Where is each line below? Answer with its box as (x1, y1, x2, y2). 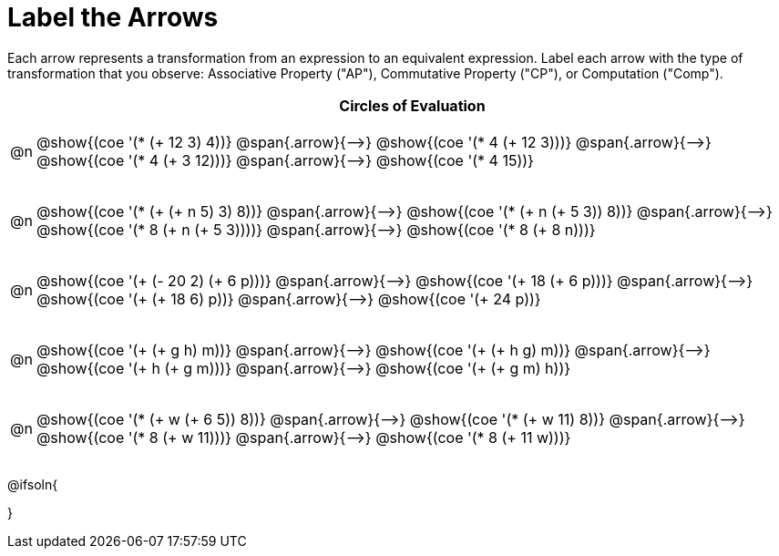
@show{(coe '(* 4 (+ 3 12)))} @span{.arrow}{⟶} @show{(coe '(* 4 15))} (36, 150, 534, 170)
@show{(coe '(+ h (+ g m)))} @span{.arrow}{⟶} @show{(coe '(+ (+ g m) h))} (36, 358, 571, 377)
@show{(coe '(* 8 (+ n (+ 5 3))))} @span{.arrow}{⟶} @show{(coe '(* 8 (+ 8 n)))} (36, 220, 596, 239)
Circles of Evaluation (339, 96, 486, 115)
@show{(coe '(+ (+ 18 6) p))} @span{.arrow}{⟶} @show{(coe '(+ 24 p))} (36, 289, 541, 308)
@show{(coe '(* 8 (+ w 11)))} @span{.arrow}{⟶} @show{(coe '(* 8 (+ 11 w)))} (36, 427, 571, 447)
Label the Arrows (7, 2, 219, 33)
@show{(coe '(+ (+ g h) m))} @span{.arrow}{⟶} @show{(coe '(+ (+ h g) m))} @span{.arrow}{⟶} (36, 340, 711, 359)
